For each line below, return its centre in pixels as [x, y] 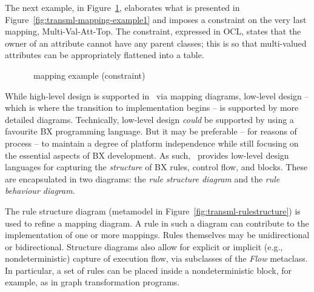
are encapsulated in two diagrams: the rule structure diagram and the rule [142, 178]
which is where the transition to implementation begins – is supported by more [152, 108]
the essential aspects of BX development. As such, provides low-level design [147, 155]
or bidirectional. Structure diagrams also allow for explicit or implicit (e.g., [144, 246]
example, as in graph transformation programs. [92, 282]
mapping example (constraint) [89, 75]
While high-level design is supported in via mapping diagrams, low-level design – [157, 95]
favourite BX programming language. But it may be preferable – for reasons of [151, 131]
